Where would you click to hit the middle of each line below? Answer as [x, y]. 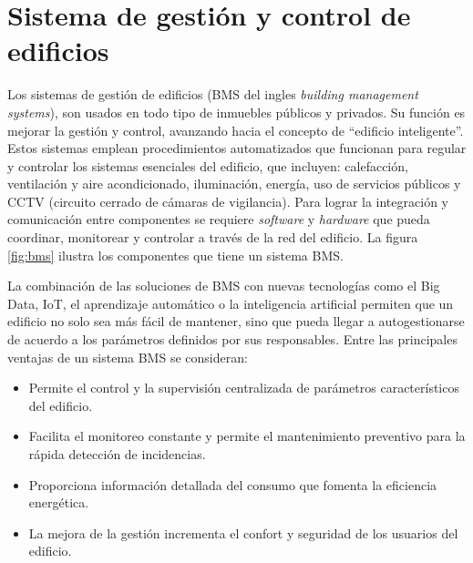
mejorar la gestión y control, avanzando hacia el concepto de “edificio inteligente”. [236, 130]
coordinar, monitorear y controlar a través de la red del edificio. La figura [213, 237]
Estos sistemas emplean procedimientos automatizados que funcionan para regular [237, 148]
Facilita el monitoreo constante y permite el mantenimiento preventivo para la [247, 436]
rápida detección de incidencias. [117, 454]
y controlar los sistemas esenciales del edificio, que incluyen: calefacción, [208, 165]
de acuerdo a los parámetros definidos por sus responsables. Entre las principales [232, 339]
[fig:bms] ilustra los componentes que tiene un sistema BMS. [175, 255]
